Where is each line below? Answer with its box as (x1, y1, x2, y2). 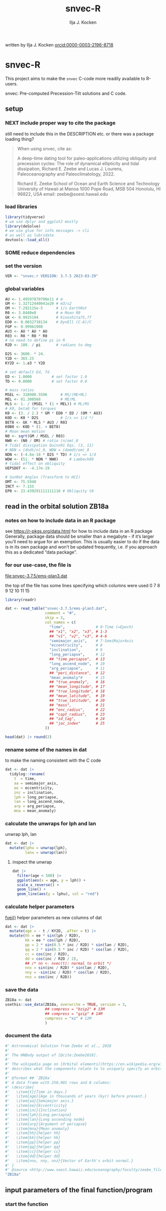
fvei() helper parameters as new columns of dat (5, 914, 102, 920)
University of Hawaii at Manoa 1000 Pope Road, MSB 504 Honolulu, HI (17, 186, 161, 192)
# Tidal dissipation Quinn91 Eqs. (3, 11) (5, 443, 94, 448)
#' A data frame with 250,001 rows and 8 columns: (5, 1080, 112, 1085)
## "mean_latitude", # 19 (49, 693, 105, 698)
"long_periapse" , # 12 (49, 652, 105, 657)
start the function (5, 1201, 48, 1208)
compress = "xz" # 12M (44, 1016, 92, 1021)
